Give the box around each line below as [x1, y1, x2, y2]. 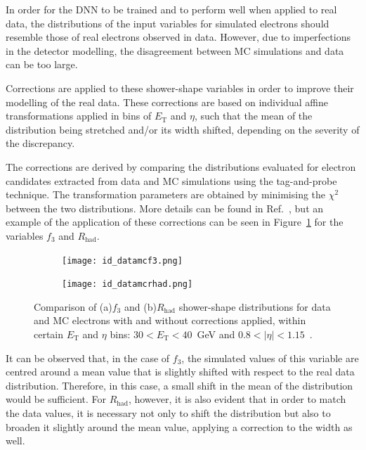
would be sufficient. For [6, 392, 107, 406]
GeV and [197, 327, 235, 341]
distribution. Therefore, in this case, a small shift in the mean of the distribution [6, 378, 353, 392]
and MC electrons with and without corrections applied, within [34, 313, 306, 328]
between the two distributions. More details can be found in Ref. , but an [6, 200, 324, 215]
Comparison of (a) [34, 299, 112, 314]
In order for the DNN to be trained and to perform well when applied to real [6, 2, 337, 16]
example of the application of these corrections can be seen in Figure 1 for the [6, 214, 344, 229]
